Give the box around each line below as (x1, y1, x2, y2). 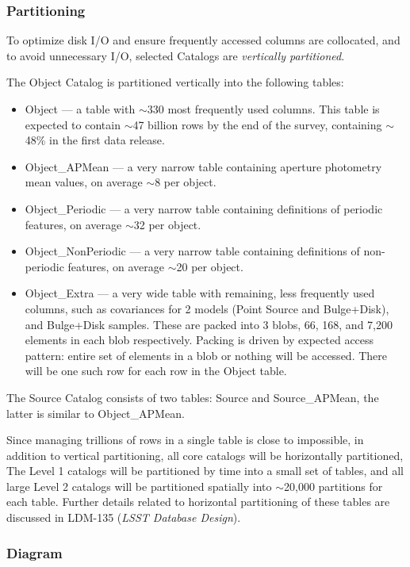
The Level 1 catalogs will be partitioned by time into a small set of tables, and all (6, 462, 404, 479)
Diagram (6, 542, 63, 562)
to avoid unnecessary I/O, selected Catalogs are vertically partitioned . (6, 47, 345, 63)
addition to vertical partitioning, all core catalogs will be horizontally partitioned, (6, 446, 404, 463)
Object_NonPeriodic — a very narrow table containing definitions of (25, 243, 360, 259)
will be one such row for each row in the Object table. (25, 362, 287, 379)
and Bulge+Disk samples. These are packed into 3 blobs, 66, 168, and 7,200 (25, 316, 393, 332)
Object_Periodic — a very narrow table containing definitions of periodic (25, 200, 383, 216)
